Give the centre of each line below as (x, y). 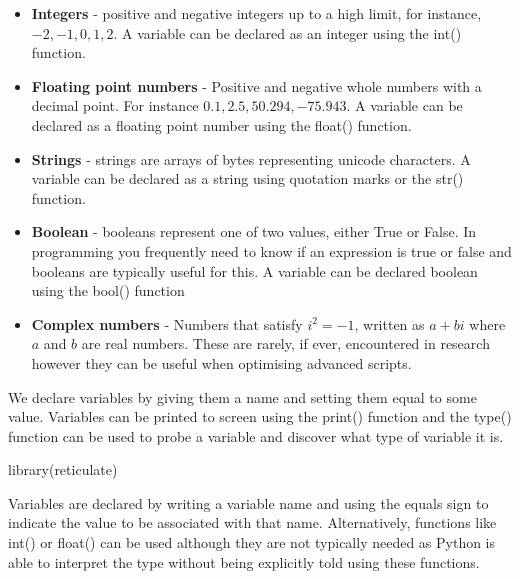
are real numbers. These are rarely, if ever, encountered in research (285, 343)
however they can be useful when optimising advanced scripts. (221, 362)
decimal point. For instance (115, 105)
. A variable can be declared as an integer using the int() (287, 32)
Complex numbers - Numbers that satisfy (167, 323)
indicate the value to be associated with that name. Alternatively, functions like (252, 522)
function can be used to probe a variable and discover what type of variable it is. (256, 435)
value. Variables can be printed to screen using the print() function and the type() (260, 416)
